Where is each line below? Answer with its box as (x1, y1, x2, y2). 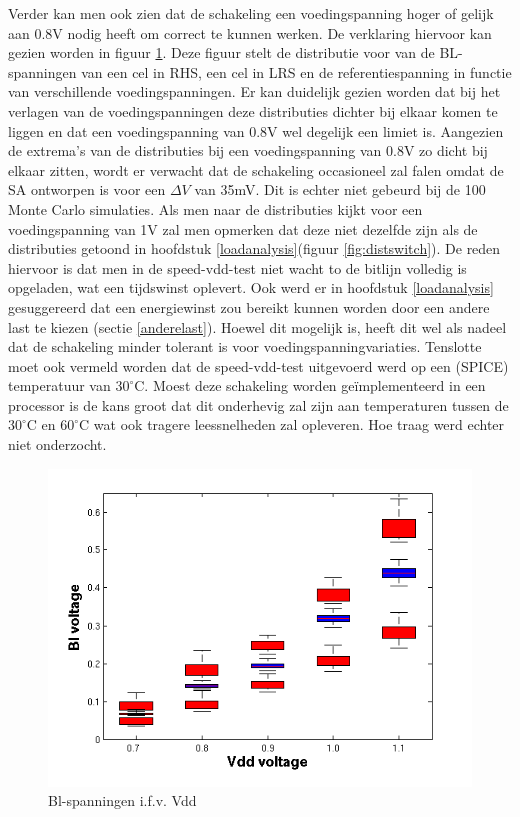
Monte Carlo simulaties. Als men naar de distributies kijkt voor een (8, 198, 423, 219)
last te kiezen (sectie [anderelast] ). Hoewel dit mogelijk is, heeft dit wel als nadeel (8, 316, 507, 337)
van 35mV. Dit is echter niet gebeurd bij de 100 (194, 179, 486, 200)
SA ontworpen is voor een (8, 179, 166, 200)
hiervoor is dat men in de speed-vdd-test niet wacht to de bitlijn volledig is (8, 257, 467, 278)
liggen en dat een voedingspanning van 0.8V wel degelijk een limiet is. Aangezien (8, 120, 504, 141)
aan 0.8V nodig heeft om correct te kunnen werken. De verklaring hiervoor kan (8, 22, 492, 43)
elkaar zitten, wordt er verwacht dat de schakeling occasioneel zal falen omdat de (8, 159, 504, 180)
